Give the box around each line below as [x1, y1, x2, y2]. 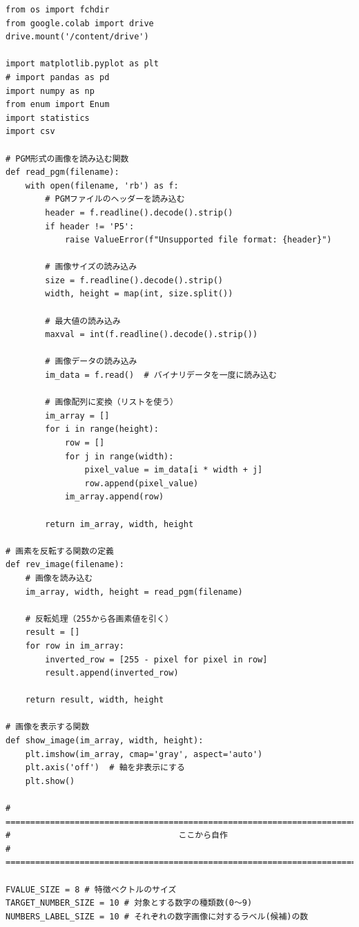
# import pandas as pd [6, 72, 110, 82]
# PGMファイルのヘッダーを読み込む [45, 194, 185, 204]
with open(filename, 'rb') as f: [25, 180, 179, 191]
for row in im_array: [25, 640, 124, 651]
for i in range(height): [45, 424, 159, 434]
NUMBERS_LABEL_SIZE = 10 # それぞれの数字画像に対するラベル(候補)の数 [6, 911, 309, 921]
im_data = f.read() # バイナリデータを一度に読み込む [45, 370, 277, 381]
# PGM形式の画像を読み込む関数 [6, 153, 129, 164]
